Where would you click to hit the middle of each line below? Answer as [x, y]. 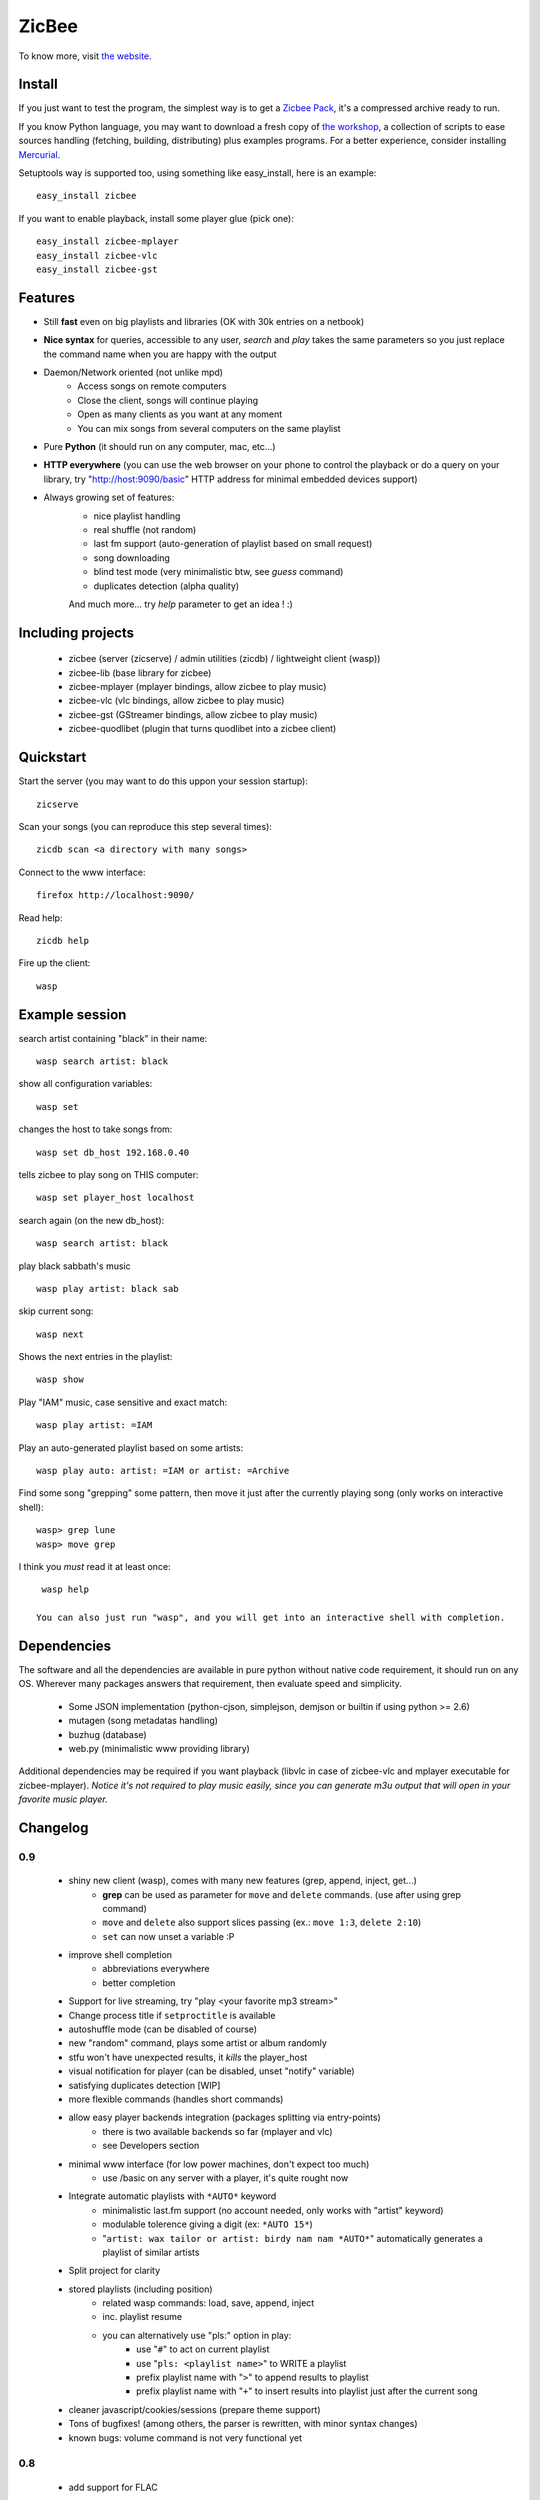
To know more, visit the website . [85, 56]
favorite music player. [63, 1799]
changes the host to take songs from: [95, 1129]
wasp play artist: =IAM [94, 1425]
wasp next [60, 1334]
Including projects [76, 632]
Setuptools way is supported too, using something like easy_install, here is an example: [197, 173]
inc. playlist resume [142, 2317]
